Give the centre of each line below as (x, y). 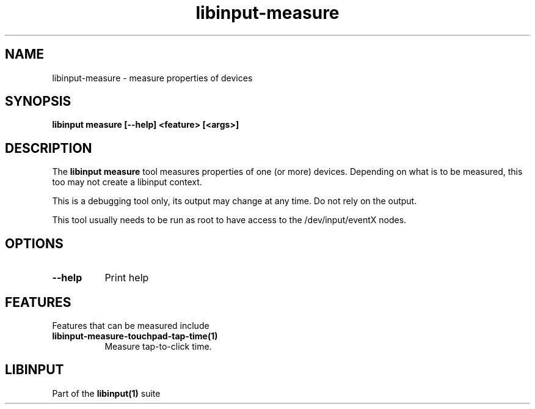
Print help (127, 278)
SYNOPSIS (38, 101)
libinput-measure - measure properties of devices (152, 78)
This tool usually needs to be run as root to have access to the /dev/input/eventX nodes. (229, 220)
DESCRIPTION (49, 148)
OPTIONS (34, 243)
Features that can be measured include (131, 325)
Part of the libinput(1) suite (106, 393)
